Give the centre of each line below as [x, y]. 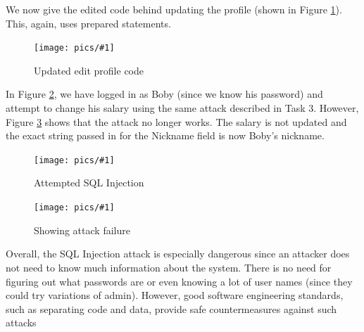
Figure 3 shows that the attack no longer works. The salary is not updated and [176, 121]
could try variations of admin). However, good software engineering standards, [175, 295]
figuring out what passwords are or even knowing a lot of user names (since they [179, 281]
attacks [21, 323]
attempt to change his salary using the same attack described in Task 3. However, [182, 108]
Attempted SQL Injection [89, 183]
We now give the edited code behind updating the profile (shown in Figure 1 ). [174, 9]
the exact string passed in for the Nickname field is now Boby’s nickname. [165, 135]
